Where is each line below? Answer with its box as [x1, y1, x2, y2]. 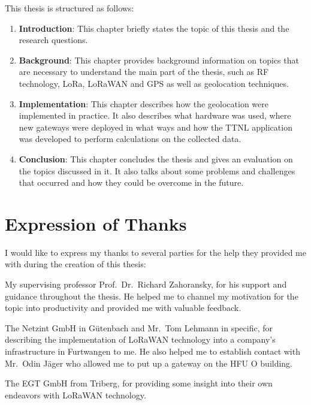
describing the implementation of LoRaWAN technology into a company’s [5, 333, 276, 346]
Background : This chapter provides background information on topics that [19, 53, 299, 66]
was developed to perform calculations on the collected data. [19, 132, 241, 145]
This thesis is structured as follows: [5, 2, 134, 14]
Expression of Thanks [5, 211, 187, 235]
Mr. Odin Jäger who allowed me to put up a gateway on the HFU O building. [5, 356, 293, 369]
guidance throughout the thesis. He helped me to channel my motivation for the [5, 289, 298, 302]
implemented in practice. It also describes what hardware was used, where [19, 109, 291, 122]
